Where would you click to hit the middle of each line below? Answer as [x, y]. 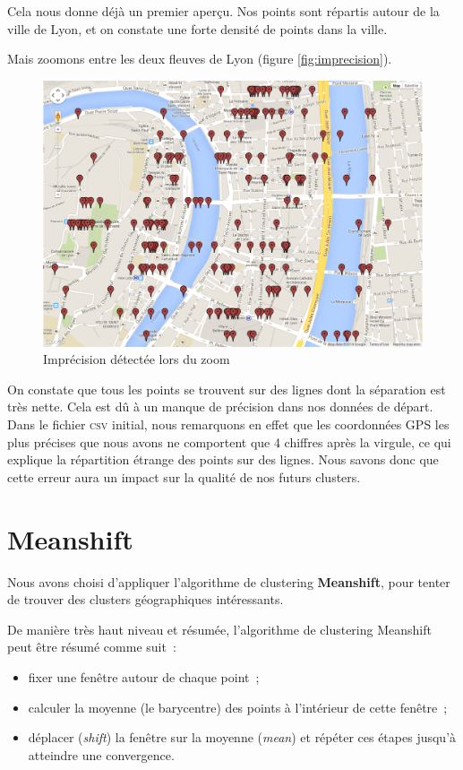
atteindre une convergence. [101, 754]
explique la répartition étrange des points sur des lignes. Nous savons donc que [223, 459]
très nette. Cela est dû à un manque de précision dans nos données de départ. [220, 407]
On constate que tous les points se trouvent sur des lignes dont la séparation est [227, 389]
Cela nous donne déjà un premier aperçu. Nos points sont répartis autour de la [223, 11]
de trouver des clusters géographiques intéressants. [146, 599]
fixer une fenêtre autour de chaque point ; [144, 676]
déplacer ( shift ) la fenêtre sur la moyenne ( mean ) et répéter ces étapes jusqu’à [242, 737]
